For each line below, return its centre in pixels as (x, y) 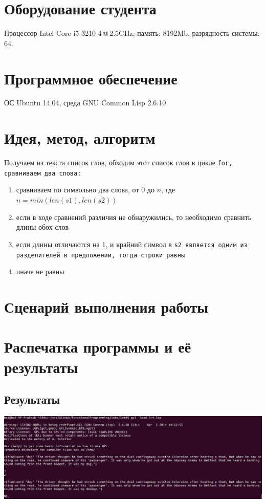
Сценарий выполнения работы (106, 306)
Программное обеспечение (91, 78)
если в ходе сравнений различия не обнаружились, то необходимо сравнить (134, 217)
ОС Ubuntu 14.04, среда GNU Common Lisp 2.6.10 (85, 103)
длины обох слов (42, 227)
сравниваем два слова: (43, 173)
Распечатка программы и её (98, 347)
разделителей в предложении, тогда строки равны (101, 255)
